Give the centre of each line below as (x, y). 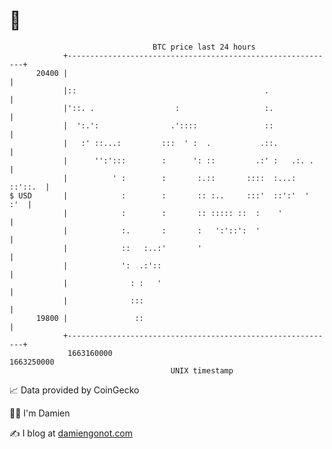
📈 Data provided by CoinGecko (74, 390)
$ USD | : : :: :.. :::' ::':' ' (159, 195)
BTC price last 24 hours (204, 47)
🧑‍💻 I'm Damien (40, 413)
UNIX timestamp (202, 370)
